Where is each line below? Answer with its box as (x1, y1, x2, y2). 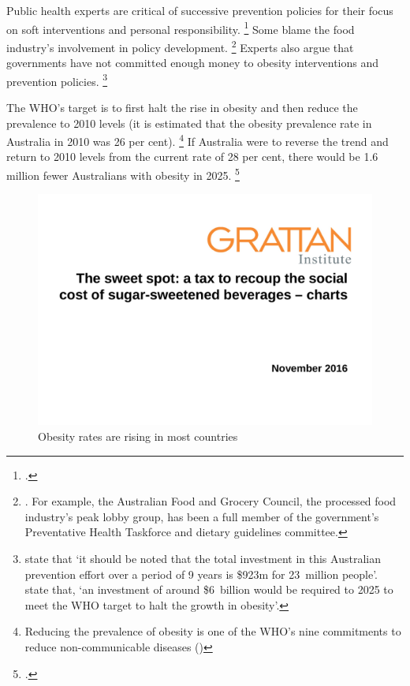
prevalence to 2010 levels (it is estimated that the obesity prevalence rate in (6, 114, 372, 131)
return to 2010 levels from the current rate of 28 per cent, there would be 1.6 (6, 148, 378, 165)
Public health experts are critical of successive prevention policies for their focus (6, 2, 393, 18)
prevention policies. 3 (6, 70, 108, 89)
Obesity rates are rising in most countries (38, 427, 238, 444)
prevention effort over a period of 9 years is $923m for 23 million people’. (24, 565, 378, 582)
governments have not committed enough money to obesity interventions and (6, 54, 379, 71)
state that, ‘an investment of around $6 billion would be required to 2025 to (24, 581, 393, 598)
